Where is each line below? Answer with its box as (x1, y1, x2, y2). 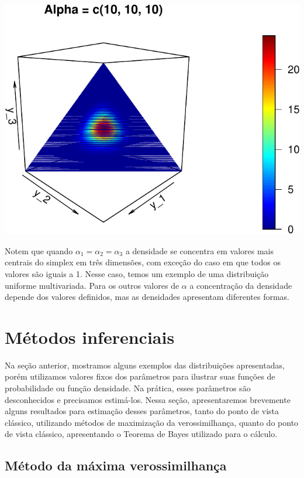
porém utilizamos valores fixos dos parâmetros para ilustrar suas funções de (5, 370, 275, 383)
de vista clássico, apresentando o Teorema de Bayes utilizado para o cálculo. (5, 428, 278, 440)
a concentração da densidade (189, 279, 292, 291)
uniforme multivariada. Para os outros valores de (5, 279, 179, 291)
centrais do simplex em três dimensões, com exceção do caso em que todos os (5, 256, 281, 268)
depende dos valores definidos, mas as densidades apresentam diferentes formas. (5, 291, 290, 303)
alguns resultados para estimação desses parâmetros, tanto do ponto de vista (5, 405, 279, 417)
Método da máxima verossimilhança (5, 456, 227, 474)
